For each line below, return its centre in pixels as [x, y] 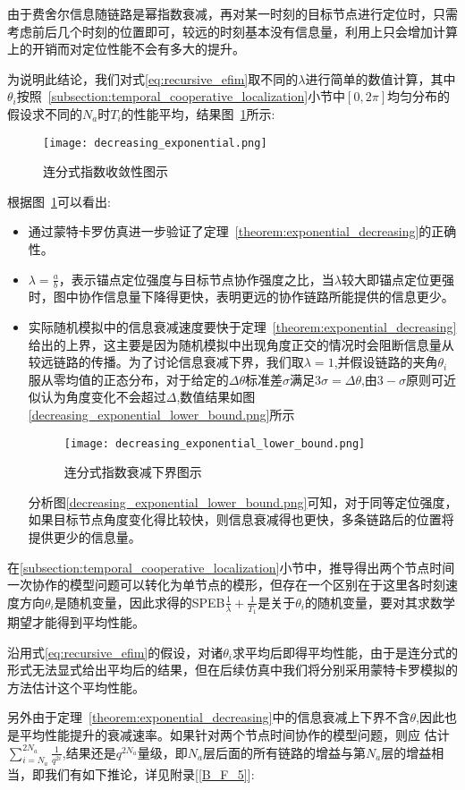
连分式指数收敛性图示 [106, 171]
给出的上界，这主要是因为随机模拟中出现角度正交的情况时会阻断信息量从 [241, 344]
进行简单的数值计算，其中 [380, 78]
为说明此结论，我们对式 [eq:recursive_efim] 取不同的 [153, 78]
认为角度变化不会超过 [103, 397]
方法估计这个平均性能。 [76, 687]
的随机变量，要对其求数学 [380, 602]
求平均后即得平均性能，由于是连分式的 [346, 652]
